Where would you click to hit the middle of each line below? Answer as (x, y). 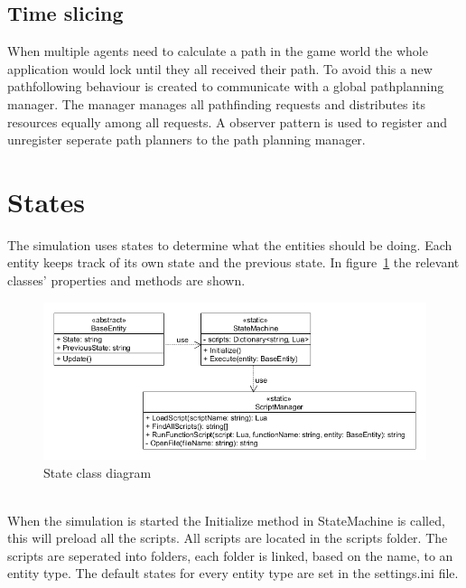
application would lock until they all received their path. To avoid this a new (220, 68)
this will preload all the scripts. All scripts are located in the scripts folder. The (228, 538)
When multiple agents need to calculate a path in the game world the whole (218, 51)
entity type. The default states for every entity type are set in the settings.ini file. (233, 573)
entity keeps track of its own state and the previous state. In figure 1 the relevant (233, 262)
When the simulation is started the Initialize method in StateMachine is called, (226, 520)
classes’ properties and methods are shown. (126, 280)
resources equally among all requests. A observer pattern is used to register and (228, 121)
